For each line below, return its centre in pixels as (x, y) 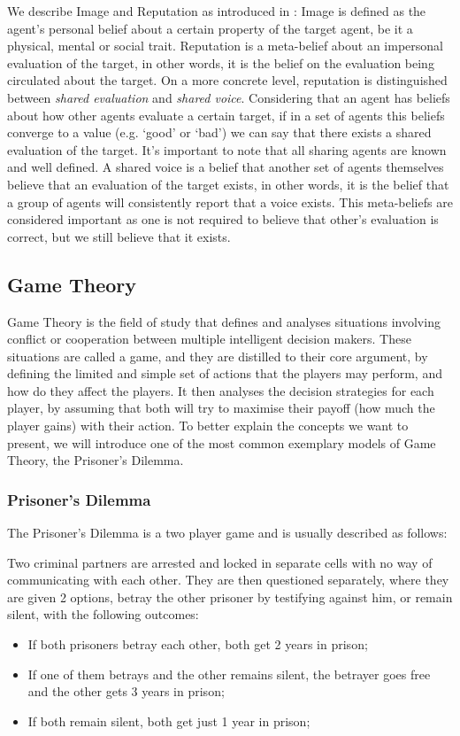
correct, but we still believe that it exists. (119, 236)
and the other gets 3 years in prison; (126, 691)
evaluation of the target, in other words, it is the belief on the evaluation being (221, 62)
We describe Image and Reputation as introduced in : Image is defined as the (217, 11)
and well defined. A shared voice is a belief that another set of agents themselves (226, 167)
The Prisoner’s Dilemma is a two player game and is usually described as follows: (227, 533)
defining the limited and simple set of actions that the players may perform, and (225, 373)
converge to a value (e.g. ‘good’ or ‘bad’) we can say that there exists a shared (219, 132)
